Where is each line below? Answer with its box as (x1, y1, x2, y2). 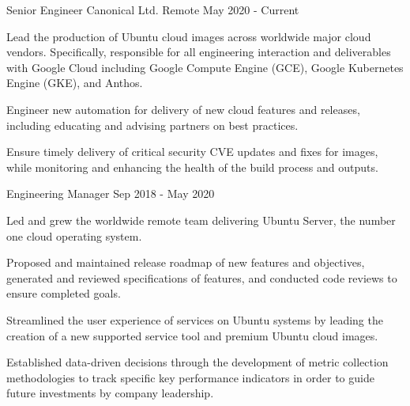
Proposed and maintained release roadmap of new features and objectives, (6, 254, 365, 271)
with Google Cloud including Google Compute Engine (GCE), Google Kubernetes (6, 59, 404, 75)
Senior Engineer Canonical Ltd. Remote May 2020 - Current (6, 2, 299, 17)
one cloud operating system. (6, 227, 142, 244)
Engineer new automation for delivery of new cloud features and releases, (6, 101, 360, 117)
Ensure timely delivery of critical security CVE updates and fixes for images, (6, 143, 378, 160)
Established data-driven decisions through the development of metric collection (6, 354, 389, 370)
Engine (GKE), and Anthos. (6, 74, 143, 91)
